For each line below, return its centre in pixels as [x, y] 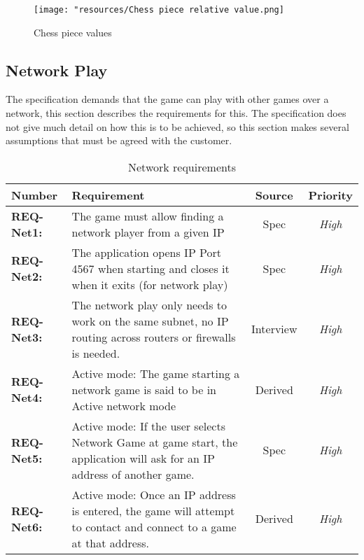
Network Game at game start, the [155, 442]
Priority [330, 195]
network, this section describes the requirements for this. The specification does [176, 113]
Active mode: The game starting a [156, 373]
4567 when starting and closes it [150, 268]
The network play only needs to [149, 304]
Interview [274, 329]
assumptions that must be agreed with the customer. [119, 140]
